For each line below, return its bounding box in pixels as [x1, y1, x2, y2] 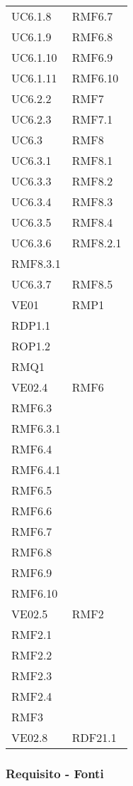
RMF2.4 [11, 688, 52, 704]
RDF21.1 [71, 729, 117, 745]
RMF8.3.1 [11, 255, 61, 271]
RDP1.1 [11, 317, 51, 333]
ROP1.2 [11, 338, 51, 354]
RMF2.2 [11, 647, 52, 663]
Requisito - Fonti [6, 764, 104, 782]
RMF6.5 [11, 482, 52, 498]
